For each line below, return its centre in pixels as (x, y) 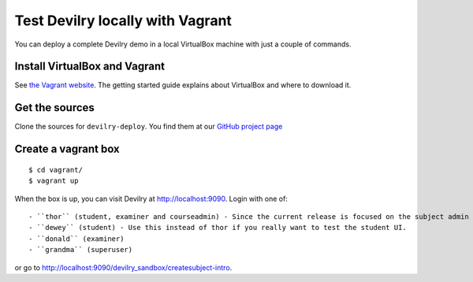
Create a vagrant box (67, 149)
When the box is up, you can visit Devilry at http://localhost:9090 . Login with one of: (151, 199)
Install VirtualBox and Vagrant (90, 67)
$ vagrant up (54, 181)
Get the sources (54, 108)
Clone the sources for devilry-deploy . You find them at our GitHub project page (149, 127)
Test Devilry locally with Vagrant (123, 20)
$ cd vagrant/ (56, 170)
